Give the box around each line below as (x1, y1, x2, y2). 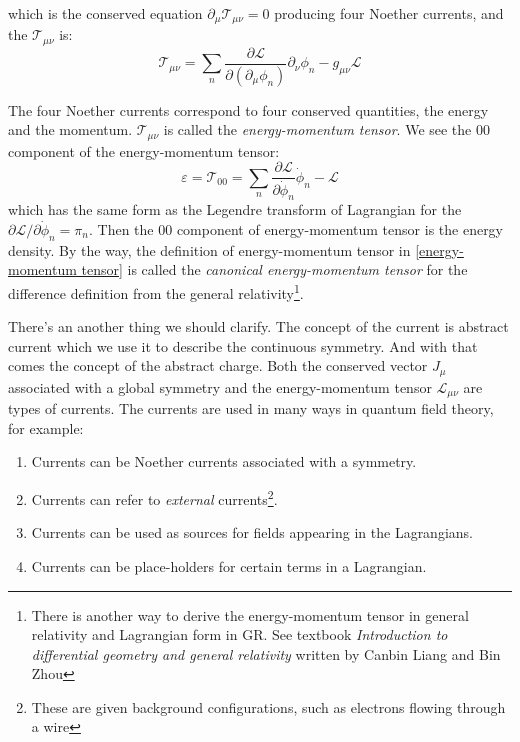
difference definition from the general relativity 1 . (8, 279, 304, 303)
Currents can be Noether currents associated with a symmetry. (31, 451, 417, 472)
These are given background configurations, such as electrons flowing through (31, 696, 506, 717)
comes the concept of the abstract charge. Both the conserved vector (8, 355, 428, 376)
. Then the (89, 218, 154, 239)
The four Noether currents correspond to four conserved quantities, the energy (8, 99, 489, 120)
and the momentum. (8, 119, 133, 140)
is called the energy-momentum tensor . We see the (163, 119, 472, 140)
